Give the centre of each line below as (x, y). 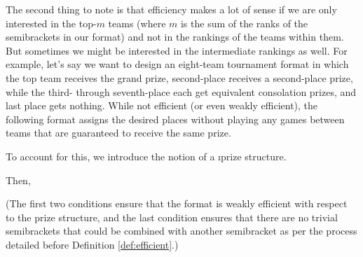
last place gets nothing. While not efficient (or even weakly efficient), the (162, 105)
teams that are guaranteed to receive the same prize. (118, 133)
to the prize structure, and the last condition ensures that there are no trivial (172, 217)
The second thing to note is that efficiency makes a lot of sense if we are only (171, 9)
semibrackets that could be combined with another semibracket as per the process (181, 231)
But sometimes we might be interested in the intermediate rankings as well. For (177, 50)
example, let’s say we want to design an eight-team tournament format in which (177, 64)
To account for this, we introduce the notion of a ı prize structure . (146, 156)
